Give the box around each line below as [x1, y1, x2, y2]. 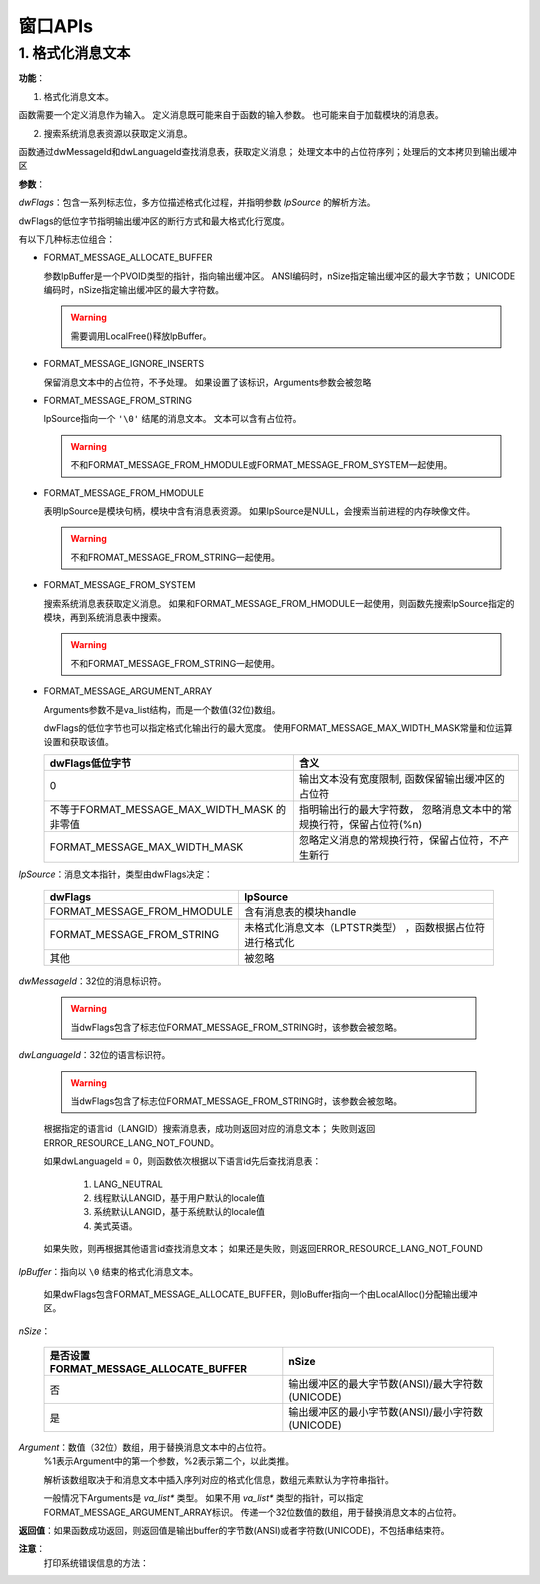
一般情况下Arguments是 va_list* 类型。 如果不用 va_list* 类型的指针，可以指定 [43, 1492, 364, 1504]
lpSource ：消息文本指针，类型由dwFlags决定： [18, 868, 214, 880]
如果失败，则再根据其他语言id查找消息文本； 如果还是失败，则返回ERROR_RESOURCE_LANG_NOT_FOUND [43, 1243, 484, 1255]
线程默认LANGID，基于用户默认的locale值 [93, 1191, 265, 1204]
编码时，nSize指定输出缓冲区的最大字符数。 [43, 284, 225, 296]
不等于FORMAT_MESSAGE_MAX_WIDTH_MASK [49, 802, 274, 816]
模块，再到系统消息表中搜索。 [43, 611, 167, 623]
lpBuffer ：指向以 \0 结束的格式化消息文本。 [18, 1265, 199, 1277]
